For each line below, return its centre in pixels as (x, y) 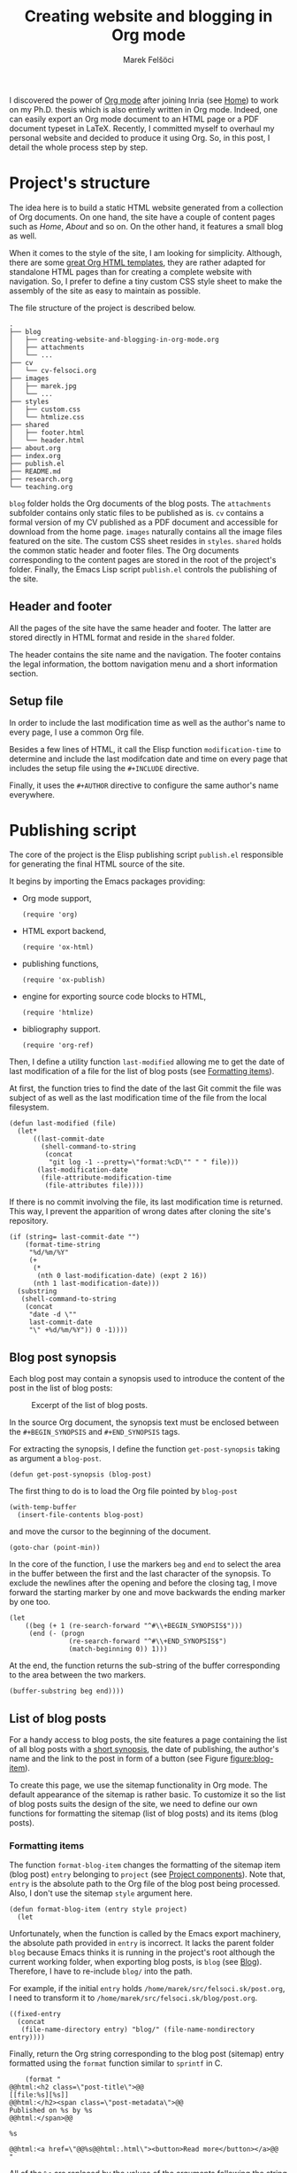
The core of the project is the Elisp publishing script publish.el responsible (146, 855)
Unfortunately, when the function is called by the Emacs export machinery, (145, 1934)
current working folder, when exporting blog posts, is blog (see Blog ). (136, 1962)
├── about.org (35, 448)
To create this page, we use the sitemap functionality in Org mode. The (138, 1785)
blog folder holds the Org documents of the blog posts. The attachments (140, 503)
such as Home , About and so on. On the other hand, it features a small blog (146, 226)
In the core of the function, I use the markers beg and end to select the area (145, 1564)
